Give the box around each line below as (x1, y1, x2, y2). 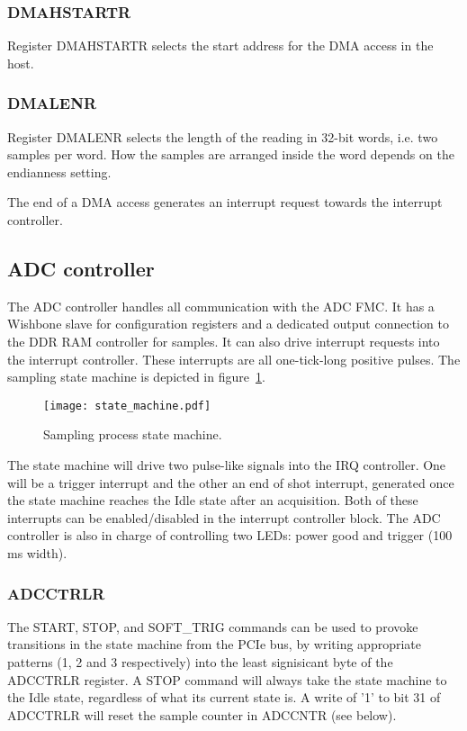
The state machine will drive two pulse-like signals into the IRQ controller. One (7, 456, 446, 474)
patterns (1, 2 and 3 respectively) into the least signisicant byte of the (7, 652, 393, 671)
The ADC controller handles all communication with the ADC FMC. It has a (7, 296, 435, 315)
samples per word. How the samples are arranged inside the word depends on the (7, 145, 454, 164)
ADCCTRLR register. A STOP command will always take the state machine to (7, 670, 447, 689)
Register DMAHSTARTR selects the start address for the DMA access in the (7, 36, 434, 55)
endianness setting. (7, 162, 112, 181)
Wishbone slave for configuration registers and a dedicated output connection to (7, 314, 449, 333)
